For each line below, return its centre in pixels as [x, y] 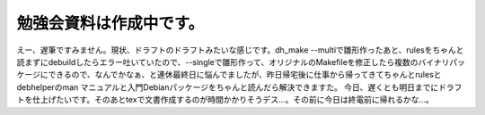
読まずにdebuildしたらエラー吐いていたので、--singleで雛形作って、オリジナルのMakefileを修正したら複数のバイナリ [233, 62]
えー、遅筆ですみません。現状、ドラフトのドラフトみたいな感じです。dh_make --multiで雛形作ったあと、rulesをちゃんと [240, 50]
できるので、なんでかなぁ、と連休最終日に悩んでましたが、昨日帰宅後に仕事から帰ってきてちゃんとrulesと [245, 75]
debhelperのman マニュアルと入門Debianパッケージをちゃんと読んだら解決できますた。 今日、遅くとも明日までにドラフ [239, 87]
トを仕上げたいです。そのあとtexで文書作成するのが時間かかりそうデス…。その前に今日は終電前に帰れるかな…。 [225, 100]
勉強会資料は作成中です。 [110, 23]
